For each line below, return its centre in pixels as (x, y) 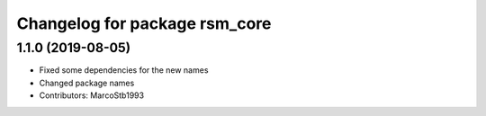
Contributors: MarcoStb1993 (91, 95)
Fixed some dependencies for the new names (124, 70)
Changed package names (87, 83)
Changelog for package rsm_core (144, 23)
